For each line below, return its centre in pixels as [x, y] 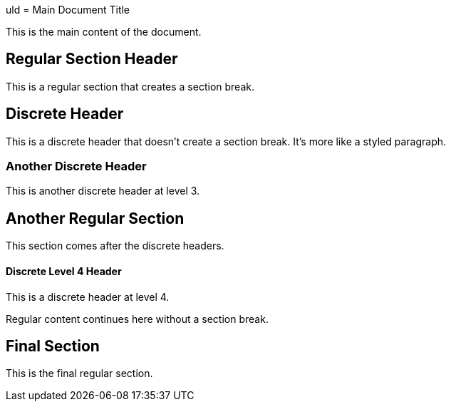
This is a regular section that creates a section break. [130, 86]
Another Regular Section [95, 218]
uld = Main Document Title [68, 10]
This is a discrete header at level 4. [88, 297]
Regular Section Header [92, 59]
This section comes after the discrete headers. [115, 246]
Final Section [53, 346]
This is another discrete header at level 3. [103, 191]
